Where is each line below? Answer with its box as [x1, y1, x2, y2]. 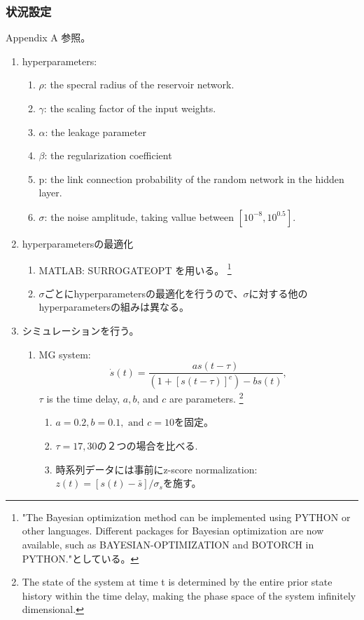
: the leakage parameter [45, 124, 146, 139]
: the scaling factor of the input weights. [43, 101, 216, 115]
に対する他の [248, 285, 308, 300]
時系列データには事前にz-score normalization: [55, 461, 258, 476]
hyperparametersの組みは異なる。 [38, 299, 190, 314]
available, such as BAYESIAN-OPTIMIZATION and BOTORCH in [22, 537, 314, 551]
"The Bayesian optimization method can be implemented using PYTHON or [22, 509, 351, 524]
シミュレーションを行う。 [22, 323, 139, 337]
